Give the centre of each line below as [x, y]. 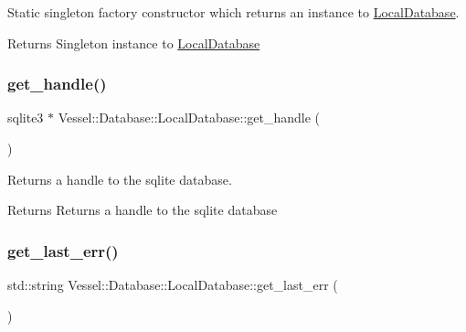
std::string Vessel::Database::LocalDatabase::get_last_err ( [173, 284]
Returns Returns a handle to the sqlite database [143, 210]
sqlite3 [26, 118]
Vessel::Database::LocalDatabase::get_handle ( [189, 118]
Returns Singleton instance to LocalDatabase [134, 43]
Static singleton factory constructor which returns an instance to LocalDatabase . [233, 12]
